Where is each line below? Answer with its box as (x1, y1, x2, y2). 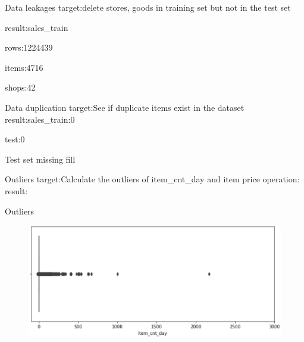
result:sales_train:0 (5, 113, 75, 125)
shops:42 (5, 81, 36, 94)
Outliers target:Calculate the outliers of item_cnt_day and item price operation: (5, 173, 300, 185)
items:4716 (5, 61, 43, 73)
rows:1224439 (5, 41, 53, 54)
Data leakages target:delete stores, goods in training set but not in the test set (5, 1, 291, 13)
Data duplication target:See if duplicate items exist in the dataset (5, 101, 245, 113)
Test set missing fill (5, 153, 76, 165)
